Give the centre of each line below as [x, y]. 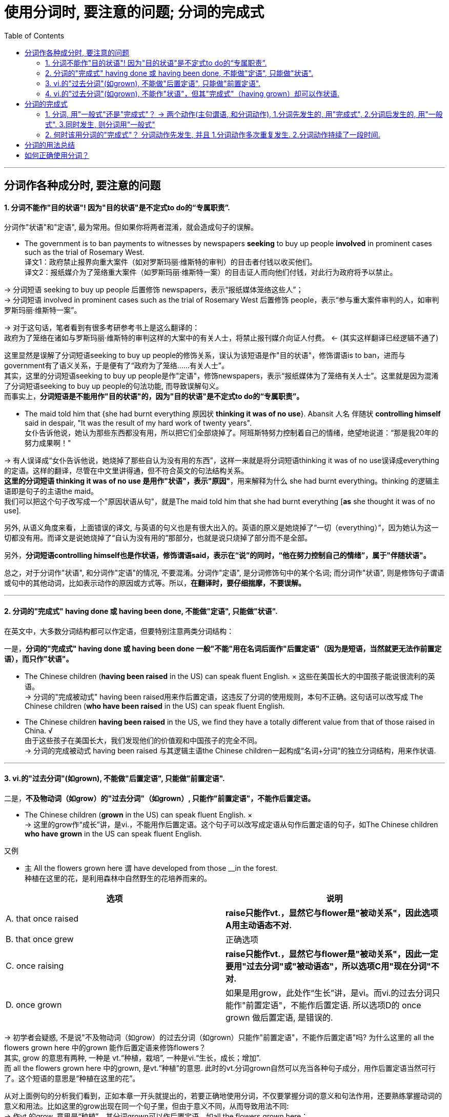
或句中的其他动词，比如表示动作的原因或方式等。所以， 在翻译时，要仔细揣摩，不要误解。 [155, 583]
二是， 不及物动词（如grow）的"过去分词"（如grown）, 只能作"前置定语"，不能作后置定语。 [160, 798]
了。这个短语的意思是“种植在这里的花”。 [72, 1078]
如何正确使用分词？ [57, 155]
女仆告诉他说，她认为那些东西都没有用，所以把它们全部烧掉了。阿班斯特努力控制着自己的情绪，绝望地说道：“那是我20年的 [232, 433]
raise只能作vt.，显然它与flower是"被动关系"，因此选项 [332, 913]
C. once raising [35, 965]
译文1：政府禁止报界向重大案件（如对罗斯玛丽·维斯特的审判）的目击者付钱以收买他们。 [171, 262]
